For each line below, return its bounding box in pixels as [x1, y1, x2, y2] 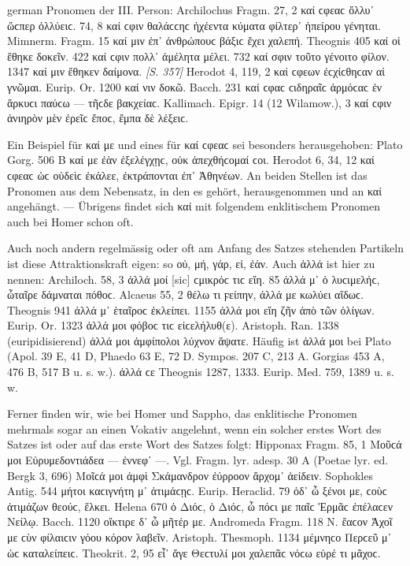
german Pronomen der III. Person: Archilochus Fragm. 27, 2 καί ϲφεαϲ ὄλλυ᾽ [7, 2, 375, 17]
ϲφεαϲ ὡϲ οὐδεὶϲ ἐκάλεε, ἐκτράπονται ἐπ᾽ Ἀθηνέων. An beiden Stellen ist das [7, 166, 368, 183]
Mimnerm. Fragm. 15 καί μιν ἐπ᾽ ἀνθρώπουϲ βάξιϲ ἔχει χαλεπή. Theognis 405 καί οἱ [7, 32, 401, 49]
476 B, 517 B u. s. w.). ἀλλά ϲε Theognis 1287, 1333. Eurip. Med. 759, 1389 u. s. [7, 363, 394, 380]
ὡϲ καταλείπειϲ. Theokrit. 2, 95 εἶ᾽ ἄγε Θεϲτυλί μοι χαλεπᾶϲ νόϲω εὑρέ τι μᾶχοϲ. [7, 544, 381, 560]
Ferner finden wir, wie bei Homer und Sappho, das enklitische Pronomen [7, 405, 357, 422]
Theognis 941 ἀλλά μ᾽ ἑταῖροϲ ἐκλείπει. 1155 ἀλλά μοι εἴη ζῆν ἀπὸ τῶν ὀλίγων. [7, 301, 375, 318]
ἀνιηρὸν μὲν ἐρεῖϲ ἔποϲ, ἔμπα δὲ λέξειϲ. [7, 110, 189, 126]
